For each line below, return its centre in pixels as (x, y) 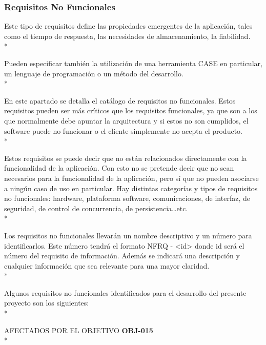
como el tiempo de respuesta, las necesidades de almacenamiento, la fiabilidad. (127, 36)
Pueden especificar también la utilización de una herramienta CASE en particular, (133, 63)
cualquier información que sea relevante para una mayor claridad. (107, 265)
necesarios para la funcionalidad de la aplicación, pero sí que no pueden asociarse (131, 178)
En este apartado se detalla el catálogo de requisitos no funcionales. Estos (120, 100)
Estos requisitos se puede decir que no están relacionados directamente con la (126, 158)
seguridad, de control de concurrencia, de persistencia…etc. (96, 208)
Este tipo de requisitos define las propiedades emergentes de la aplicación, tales (128, 26)
